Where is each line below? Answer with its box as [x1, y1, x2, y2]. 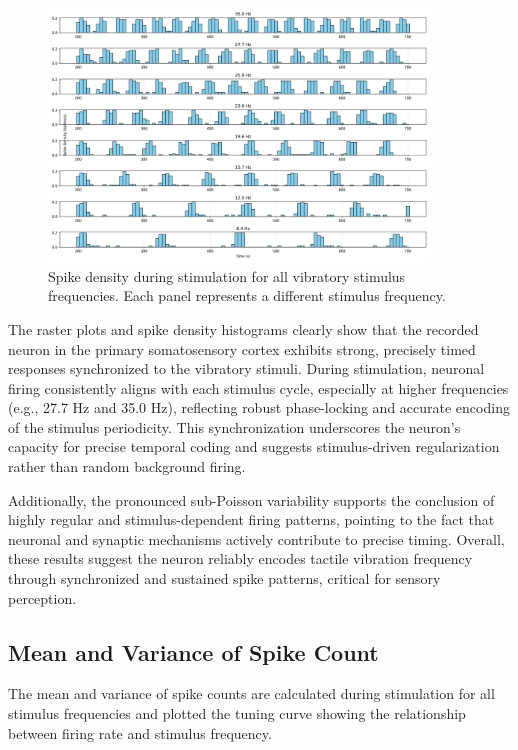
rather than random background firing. [8, 456, 246, 477]
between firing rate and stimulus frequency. [8, 722, 272, 743]
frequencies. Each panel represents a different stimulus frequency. [48, 285, 446, 306]
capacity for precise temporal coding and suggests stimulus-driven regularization [8, 436, 500, 457]
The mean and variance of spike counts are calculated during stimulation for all [8, 683, 495, 704]
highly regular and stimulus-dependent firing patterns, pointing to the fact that [8, 509, 495, 530]
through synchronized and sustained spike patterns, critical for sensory [8, 568, 441, 589]
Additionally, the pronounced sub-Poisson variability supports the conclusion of [8, 489, 495, 510]
